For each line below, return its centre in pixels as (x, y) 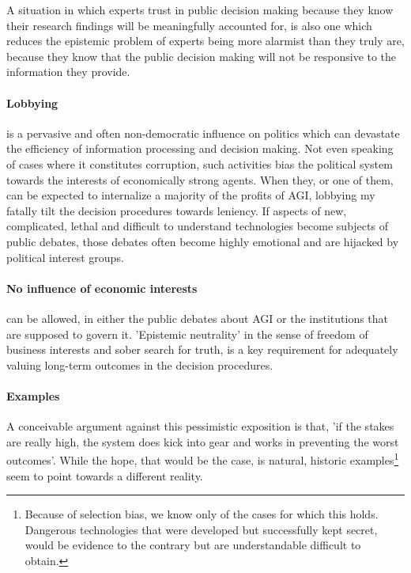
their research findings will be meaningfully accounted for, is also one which (189, 25)
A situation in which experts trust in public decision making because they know (200, 9)
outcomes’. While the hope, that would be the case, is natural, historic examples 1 (203, 459)
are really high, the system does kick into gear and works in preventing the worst (203, 441)
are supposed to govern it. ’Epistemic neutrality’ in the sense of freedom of (187, 334)
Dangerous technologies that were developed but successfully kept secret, (201, 529)
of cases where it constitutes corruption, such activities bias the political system (200, 163)
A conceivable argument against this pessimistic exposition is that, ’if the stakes (200, 426)
